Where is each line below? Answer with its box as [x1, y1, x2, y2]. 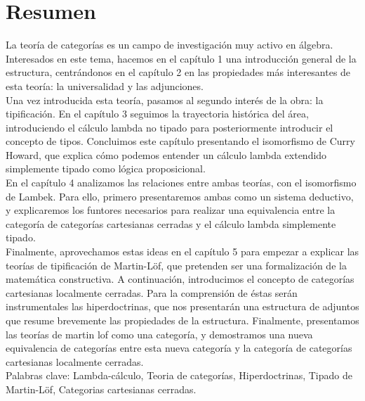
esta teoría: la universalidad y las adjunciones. [6, 78, 204, 93]
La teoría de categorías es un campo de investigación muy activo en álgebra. [6, 37, 333, 52]
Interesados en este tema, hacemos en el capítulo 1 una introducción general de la [6, 51, 357, 65]
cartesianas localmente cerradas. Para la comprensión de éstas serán [6, 285, 298, 300]
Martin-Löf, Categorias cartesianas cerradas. [6, 381, 197, 396]
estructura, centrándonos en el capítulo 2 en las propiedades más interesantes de [6, 65, 351, 79]
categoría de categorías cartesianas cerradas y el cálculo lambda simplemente [6, 216, 336, 231]
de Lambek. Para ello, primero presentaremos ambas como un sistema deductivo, [6, 189, 354, 203]
